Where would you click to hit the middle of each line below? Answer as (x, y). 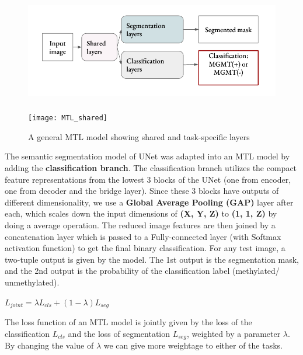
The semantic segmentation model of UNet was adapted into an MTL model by (147, 156)
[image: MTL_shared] (68, 118)
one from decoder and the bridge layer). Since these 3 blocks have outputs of (142, 191)
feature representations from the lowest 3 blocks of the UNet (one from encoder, (148, 179)
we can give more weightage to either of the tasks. (193, 345)
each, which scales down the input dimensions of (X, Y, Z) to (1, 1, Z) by (141, 213)
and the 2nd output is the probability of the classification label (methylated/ (142, 271)
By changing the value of (49, 345)
